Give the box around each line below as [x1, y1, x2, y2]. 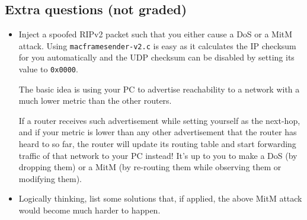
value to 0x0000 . [18, 63, 78, 75]
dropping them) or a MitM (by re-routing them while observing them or [18, 161, 282, 173]
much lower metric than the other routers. [18, 94, 172, 107]
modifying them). [18, 172, 82, 184]
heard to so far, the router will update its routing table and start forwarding [18, 138, 296, 150]
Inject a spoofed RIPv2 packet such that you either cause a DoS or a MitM [18, 28, 293, 40]
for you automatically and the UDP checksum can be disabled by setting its [18, 51, 295, 63]
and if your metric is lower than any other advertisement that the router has [18, 126, 297, 138]
